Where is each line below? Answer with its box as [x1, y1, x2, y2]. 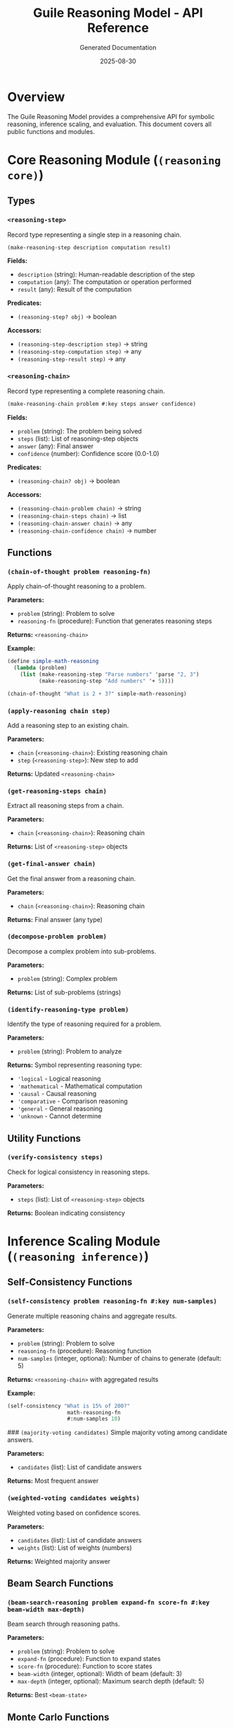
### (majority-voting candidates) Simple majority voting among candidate [7, 1428, 228, 1437]
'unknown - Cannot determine [17, 1112, 102, 1121]
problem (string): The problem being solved [17, 426, 142, 435]
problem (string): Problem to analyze [17, 1047, 122, 1056]
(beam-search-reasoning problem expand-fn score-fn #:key [7, 1598, 210, 1606]
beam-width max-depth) [7, 1605, 85, 1613]
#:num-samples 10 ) [67, 1415, 121, 1423]
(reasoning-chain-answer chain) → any [17, 519, 132, 527]
